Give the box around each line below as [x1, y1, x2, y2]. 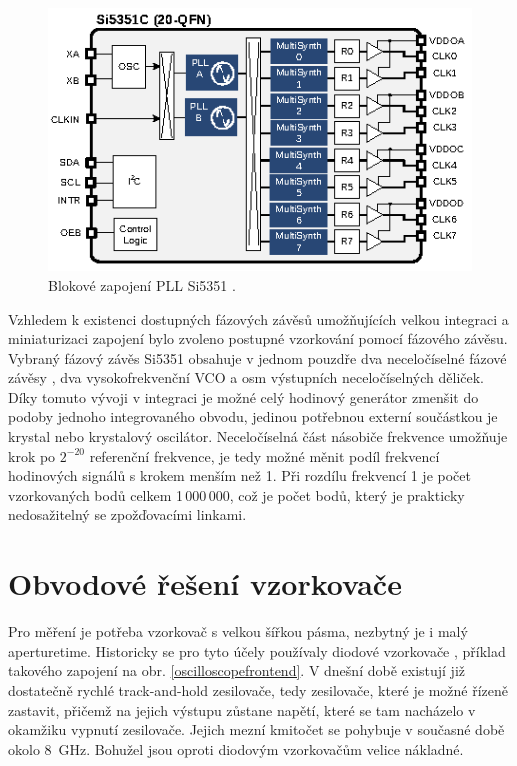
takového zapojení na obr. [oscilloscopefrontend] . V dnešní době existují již [8, 660, 465, 681]
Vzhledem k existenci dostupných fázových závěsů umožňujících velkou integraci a [8, 308, 509, 329]
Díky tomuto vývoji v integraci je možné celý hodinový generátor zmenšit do [8, 386, 479, 407]
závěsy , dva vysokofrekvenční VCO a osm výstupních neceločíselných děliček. [8, 367, 485, 388]
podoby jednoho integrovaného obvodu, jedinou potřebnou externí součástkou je [8, 406, 498, 427]
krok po [8, 445, 56, 466]
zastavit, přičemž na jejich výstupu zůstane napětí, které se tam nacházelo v [8, 699, 476, 720]
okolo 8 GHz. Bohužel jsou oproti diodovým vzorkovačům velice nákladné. [8, 738, 464, 759]
